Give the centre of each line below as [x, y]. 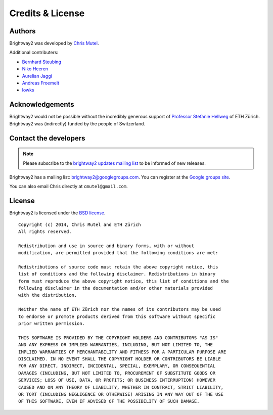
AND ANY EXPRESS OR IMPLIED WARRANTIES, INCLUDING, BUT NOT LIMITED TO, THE [116, 345]
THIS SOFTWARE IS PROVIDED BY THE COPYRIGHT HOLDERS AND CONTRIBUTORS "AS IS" [118, 338]
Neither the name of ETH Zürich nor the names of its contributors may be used [120, 309]
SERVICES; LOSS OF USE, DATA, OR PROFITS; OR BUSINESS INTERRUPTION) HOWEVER [117, 380]
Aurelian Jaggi [37, 76]
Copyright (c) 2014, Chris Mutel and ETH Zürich [80, 224]
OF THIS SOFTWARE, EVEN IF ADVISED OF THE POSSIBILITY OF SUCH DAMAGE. [109, 401]
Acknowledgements [42, 104]
